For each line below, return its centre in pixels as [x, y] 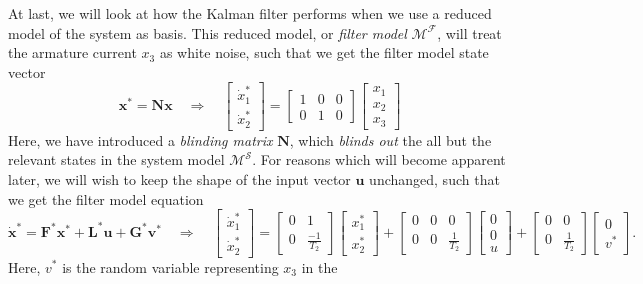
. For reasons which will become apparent [379, 159]
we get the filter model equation [106, 198]
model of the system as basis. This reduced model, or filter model [207, 32]
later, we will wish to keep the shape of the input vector [179, 178]
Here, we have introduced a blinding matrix [140, 139]
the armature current [72, 52]
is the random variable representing [170, 266]
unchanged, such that [434, 178]
